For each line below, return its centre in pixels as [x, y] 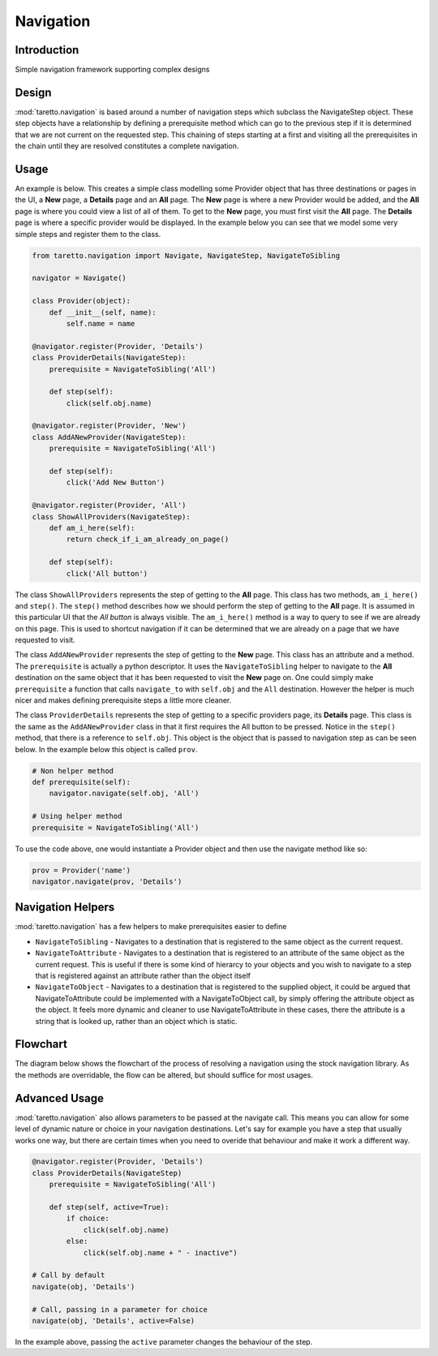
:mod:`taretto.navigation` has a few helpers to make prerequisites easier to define [151, 927]
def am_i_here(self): [92, 528]
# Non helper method [73, 771]
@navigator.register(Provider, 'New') [109, 426]
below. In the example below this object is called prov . [106, 749]
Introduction [47, 50]
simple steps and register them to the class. [88, 234]
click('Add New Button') [116, 482]
